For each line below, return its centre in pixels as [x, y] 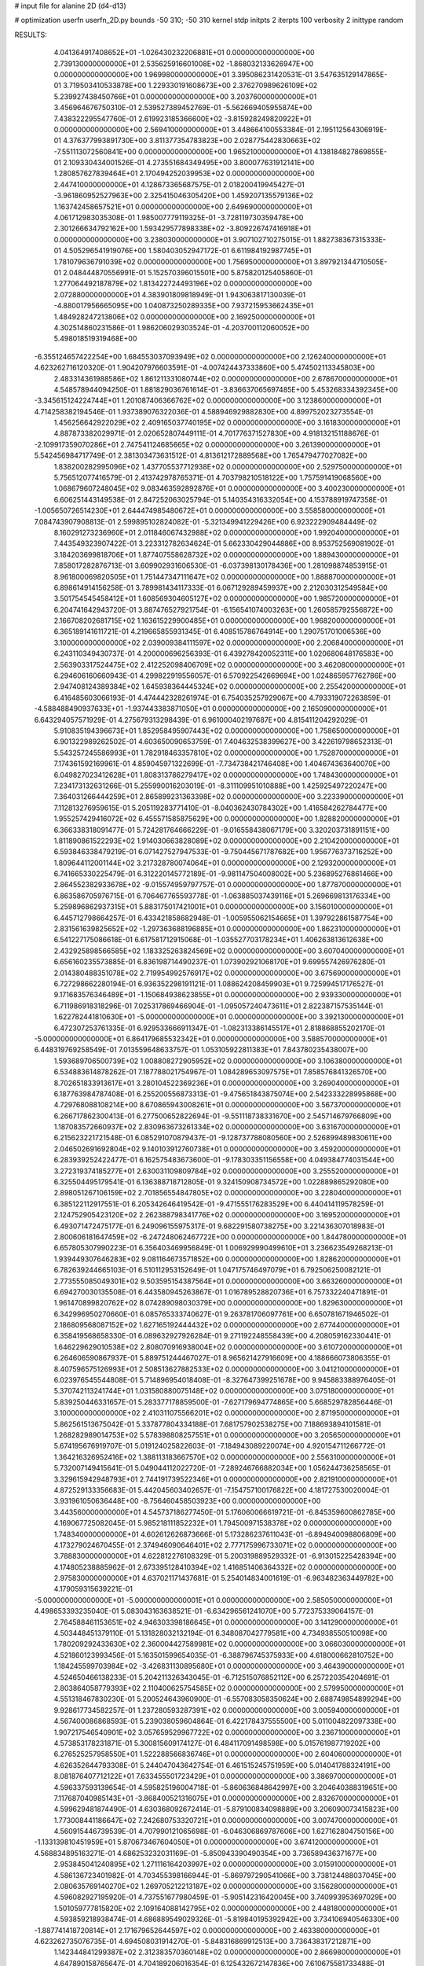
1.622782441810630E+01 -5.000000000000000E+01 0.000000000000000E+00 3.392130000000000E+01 [229, 1017]
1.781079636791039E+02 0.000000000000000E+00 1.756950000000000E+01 [183, 261]
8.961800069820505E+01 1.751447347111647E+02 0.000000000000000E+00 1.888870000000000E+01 [225, 576]
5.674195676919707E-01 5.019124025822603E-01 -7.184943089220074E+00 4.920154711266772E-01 [219, 1446]
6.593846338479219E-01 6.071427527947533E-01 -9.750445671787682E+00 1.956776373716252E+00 [223, 852]
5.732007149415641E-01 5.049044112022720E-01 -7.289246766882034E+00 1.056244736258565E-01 [222, 1468]
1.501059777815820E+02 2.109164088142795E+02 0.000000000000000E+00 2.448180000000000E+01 [225, 1908]
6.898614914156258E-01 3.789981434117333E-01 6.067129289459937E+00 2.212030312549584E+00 [221, 587]
